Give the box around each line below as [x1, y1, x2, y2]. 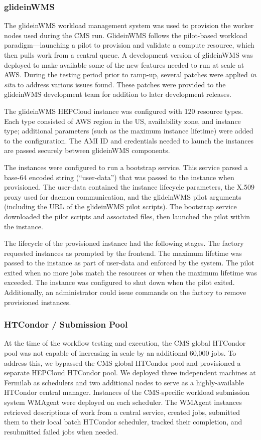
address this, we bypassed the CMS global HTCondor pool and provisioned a [4, 357, 241, 368]
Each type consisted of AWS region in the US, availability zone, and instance [4, 115, 241, 126]
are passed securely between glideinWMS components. [4, 145, 170, 156]
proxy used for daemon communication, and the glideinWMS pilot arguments [4, 191, 241, 202]
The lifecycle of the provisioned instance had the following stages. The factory [4, 238, 244, 248]
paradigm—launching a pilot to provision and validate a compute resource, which [4, 40, 254, 50]
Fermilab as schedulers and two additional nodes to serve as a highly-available [4, 377, 244, 387]
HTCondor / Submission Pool [4, 318, 128, 331]
